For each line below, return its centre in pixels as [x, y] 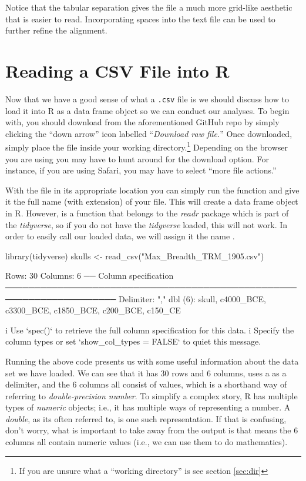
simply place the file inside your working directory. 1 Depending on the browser [147, 146]
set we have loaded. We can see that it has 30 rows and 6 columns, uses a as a [146, 373]
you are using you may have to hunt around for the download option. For [137, 158]
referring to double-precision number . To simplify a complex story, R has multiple [152, 395]
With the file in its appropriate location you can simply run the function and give [152, 190]
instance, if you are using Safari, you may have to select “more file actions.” [141, 170]
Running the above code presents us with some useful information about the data [152, 361]
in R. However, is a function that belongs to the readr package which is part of [147, 213]
